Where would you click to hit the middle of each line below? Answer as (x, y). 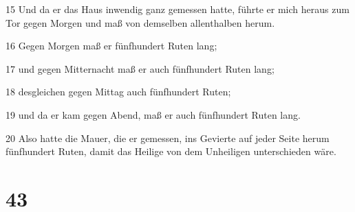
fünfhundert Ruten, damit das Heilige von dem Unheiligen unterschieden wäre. (171, 151)
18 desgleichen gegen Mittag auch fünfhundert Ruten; (118, 92)
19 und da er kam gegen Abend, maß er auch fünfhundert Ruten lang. (153, 114)
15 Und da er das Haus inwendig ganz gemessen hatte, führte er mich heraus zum (177, 9)
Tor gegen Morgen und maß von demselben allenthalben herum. (140, 22)
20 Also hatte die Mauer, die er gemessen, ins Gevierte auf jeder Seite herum (168, 138)
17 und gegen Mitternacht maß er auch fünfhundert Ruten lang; (140, 68)
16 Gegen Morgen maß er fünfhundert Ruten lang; (111, 46)
